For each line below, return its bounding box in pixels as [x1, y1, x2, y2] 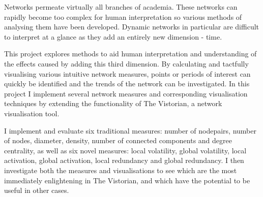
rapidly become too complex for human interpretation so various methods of [4, 11, 242, 22]
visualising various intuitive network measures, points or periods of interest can [4, 68, 251, 79]
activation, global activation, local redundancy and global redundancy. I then [4, 155, 244, 166]
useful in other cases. [4, 185, 69, 195]
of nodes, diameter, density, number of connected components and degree [4, 135, 232, 146]
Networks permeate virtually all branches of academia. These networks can [4, 2, 238, 12]
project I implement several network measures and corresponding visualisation [4, 88, 248, 98]
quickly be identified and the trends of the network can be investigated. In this [4, 78, 250, 89]
